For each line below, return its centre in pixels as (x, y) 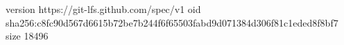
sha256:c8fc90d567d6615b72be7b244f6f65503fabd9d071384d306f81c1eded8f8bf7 (172, 22)
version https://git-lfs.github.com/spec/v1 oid (103, 9)
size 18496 (27, 36)
